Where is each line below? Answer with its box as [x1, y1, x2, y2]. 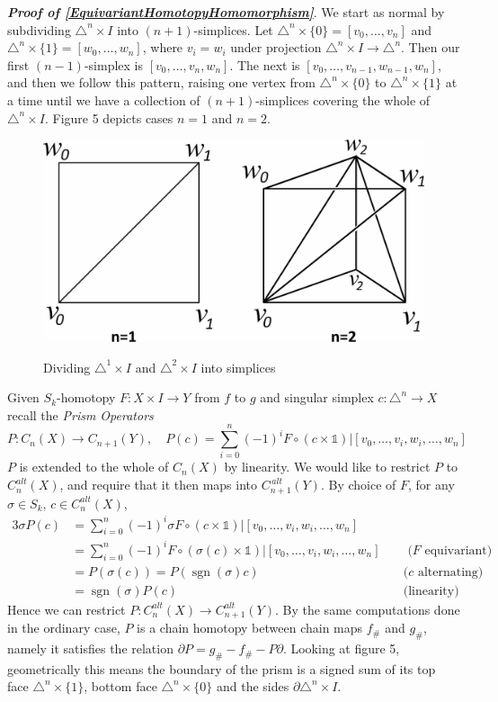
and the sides [216, 677, 289, 696]
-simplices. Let [193, 20, 273, 39]
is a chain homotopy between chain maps [137, 618, 363, 637]
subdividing [7, 20, 71, 39]
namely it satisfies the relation [7, 639, 173, 658]
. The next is [229, 55, 300, 74]
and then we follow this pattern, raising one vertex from [7, 73, 316, 92]
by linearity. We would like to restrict [224, 457, 431, 476]
